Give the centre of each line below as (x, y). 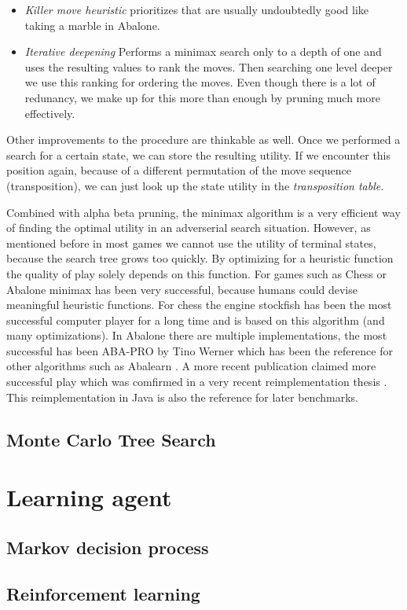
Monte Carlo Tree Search (111, 439)
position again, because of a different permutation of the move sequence (179, 170)
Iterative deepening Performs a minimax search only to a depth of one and (203, 51)
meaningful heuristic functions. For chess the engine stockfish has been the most (199, 305)
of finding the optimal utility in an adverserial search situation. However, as (189, 228)
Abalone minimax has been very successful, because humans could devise (182, 289)
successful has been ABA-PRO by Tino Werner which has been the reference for (200, 350)
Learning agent (89, 497)
